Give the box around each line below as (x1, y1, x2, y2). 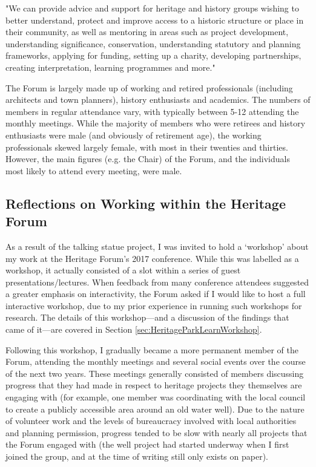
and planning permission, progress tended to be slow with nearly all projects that (5, 426, 308, 439)
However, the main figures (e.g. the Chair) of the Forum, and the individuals (5, 152, 290, 165)
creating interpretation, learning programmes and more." (5, 60, 216, 73)
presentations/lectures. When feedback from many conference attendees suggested (5, 275, 309, 288)
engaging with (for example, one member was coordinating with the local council (5, 391, 306, 403)
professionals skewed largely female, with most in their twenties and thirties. (5, 140, 288, 153)
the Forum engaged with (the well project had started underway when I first (5, 438, 289, 451)
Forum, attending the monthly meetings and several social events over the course (5, 355, 306, 368)
